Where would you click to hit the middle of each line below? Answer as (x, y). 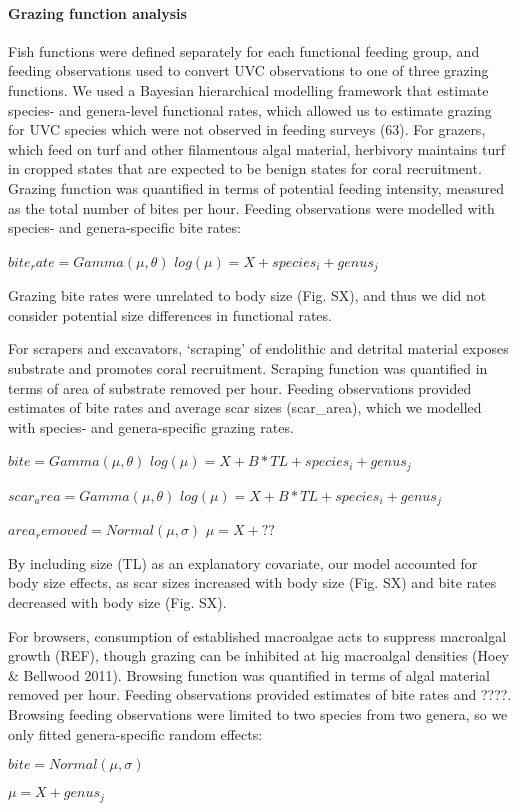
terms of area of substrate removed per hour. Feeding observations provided (240, 387)
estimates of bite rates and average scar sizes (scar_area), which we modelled (245, 407)
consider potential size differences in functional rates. (170, 314)
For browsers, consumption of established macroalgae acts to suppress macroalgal (257, 635)
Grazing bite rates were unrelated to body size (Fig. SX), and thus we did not (247, 295)
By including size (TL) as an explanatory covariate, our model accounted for (243, 562)
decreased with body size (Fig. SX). (117, 602)
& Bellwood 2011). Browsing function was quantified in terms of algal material (249, 674)
